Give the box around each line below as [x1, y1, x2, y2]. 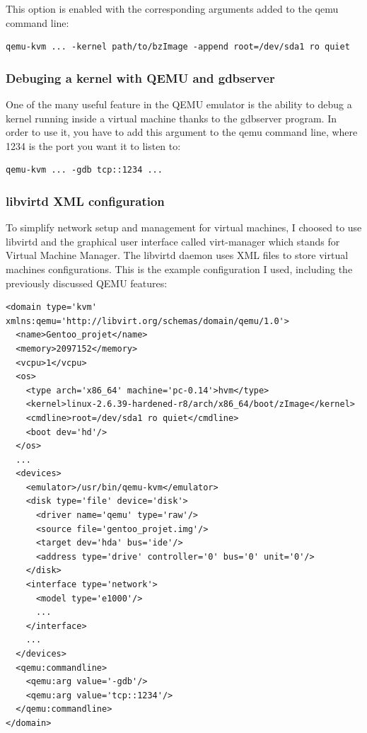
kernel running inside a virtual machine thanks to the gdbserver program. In [6, 110, 337, 125]
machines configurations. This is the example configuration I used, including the [6, 261, 353, 276]
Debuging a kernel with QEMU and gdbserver [6, 69, 275, 86]
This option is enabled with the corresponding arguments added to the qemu [6, 1, 339, 16]
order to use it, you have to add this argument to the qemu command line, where [6, 125, 358, 139]
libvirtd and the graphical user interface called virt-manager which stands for [6, 233, 340, 248]
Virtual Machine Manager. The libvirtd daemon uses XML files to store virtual [6, 248, 349, 262]
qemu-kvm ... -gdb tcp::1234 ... [6, 165, 163, 175]
